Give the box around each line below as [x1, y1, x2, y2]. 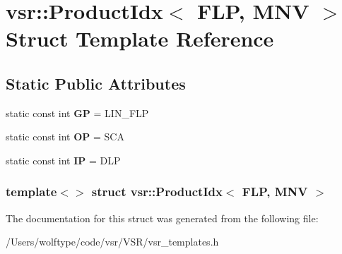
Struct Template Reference [6, 24, 274, 53]
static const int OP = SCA [6, 129, 124, 144]
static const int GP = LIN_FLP [6, 105, 149, 120]
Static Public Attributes [6, 72, 186, 94]
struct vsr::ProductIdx [91, 183, 223, 200]
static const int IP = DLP [6, 152, 121, 167]
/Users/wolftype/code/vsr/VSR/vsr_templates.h [6, 234, 219, 249]
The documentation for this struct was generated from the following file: [6, 210, 319, 225]
